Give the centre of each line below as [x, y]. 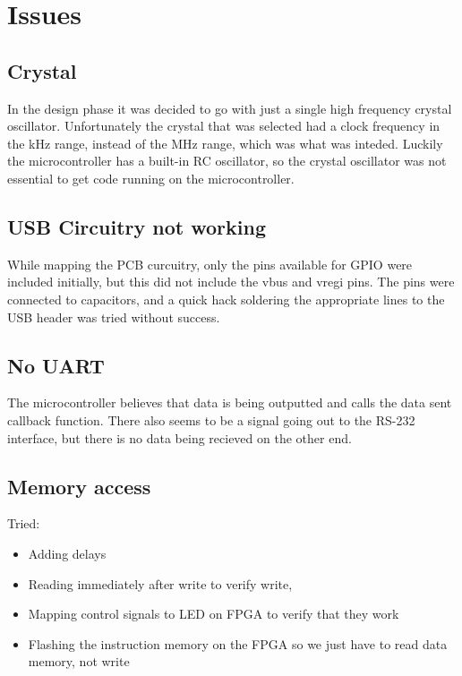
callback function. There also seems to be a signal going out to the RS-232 [211, 419]
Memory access [79, 486]
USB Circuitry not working [137, 226]
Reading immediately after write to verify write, [160, 583]
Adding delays [67, 553]
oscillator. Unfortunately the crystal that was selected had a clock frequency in [224, 126]
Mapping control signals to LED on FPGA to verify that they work [214, 614]
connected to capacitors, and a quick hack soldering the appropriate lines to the [226, 299]
